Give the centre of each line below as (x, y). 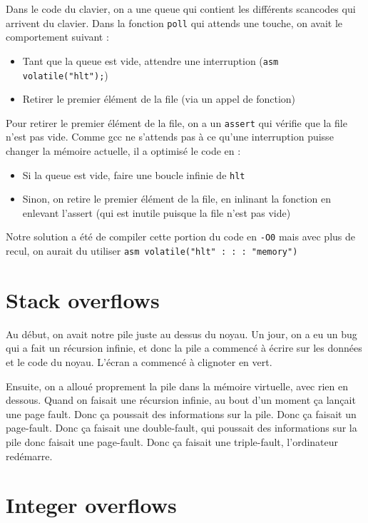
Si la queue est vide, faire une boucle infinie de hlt (134, 174)
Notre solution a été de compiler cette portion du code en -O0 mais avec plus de (180, 237)
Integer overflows (91, 505)
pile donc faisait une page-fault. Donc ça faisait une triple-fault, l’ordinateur (172, 442)
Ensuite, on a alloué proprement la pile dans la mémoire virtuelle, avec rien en (177, 386)
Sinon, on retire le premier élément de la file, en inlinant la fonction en (177, 199)
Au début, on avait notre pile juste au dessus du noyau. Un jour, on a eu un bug (182, 334)
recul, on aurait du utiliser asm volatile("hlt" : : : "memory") (152, 251)
